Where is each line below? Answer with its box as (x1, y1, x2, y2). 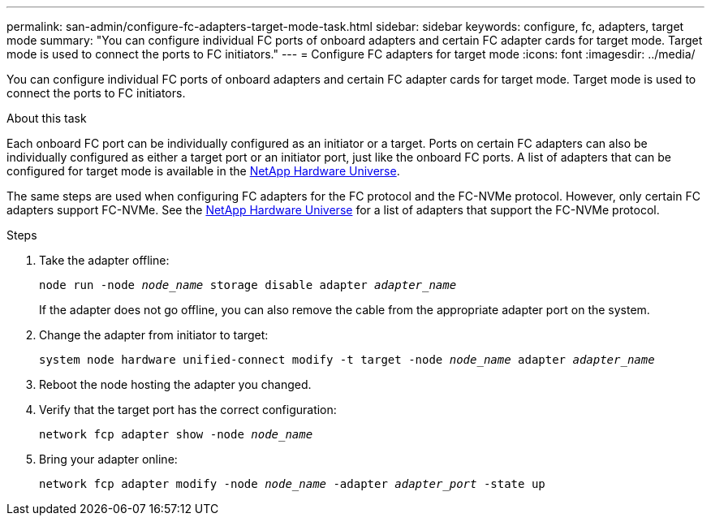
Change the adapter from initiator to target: (39, 328, 269, 342)
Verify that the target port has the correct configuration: (39, 403, 337, 416)
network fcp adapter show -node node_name (39, 428, 313, 441)
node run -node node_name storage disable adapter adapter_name (39, 278, 457, 291)
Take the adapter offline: (39, 253, 170, 267)
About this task (6, 111, 87, 125)
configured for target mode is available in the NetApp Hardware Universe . (6, 164, 400, 178)
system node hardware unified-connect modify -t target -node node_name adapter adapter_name (39, 353, 655, 366)
